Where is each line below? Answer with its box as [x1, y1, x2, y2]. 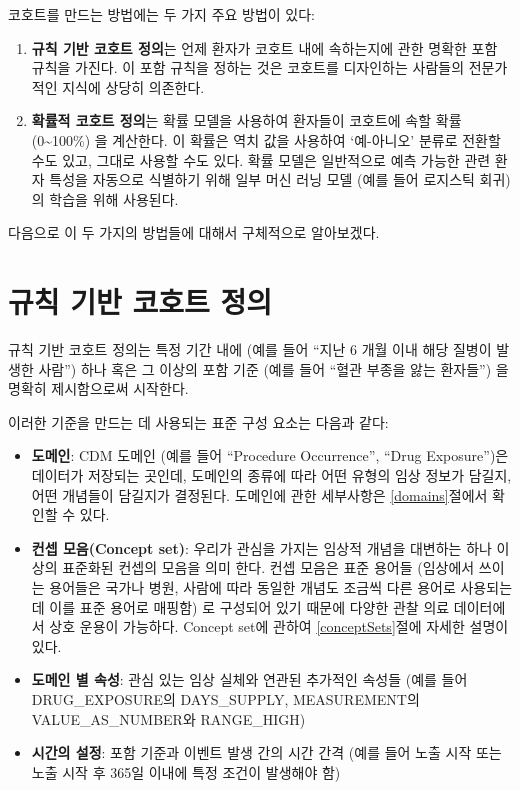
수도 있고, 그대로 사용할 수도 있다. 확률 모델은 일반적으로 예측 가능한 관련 [31, 149, 491, 170]
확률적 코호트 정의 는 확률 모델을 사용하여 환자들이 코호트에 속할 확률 [31, 110, 462, 131]
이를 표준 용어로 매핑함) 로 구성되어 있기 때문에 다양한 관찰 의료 [49, 596, 450, 617]
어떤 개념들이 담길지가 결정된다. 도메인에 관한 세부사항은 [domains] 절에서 [31, 484, 488, 505]
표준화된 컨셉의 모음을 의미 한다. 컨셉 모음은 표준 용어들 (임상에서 [62, 557, 475, 578]
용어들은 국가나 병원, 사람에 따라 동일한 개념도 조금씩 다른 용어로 [49, 577, 456, 597]
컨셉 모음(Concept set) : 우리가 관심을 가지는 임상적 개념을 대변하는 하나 [31, 537, 492, 558]
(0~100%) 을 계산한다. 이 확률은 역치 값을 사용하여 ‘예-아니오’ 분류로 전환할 [31, 129, 501, 150]
